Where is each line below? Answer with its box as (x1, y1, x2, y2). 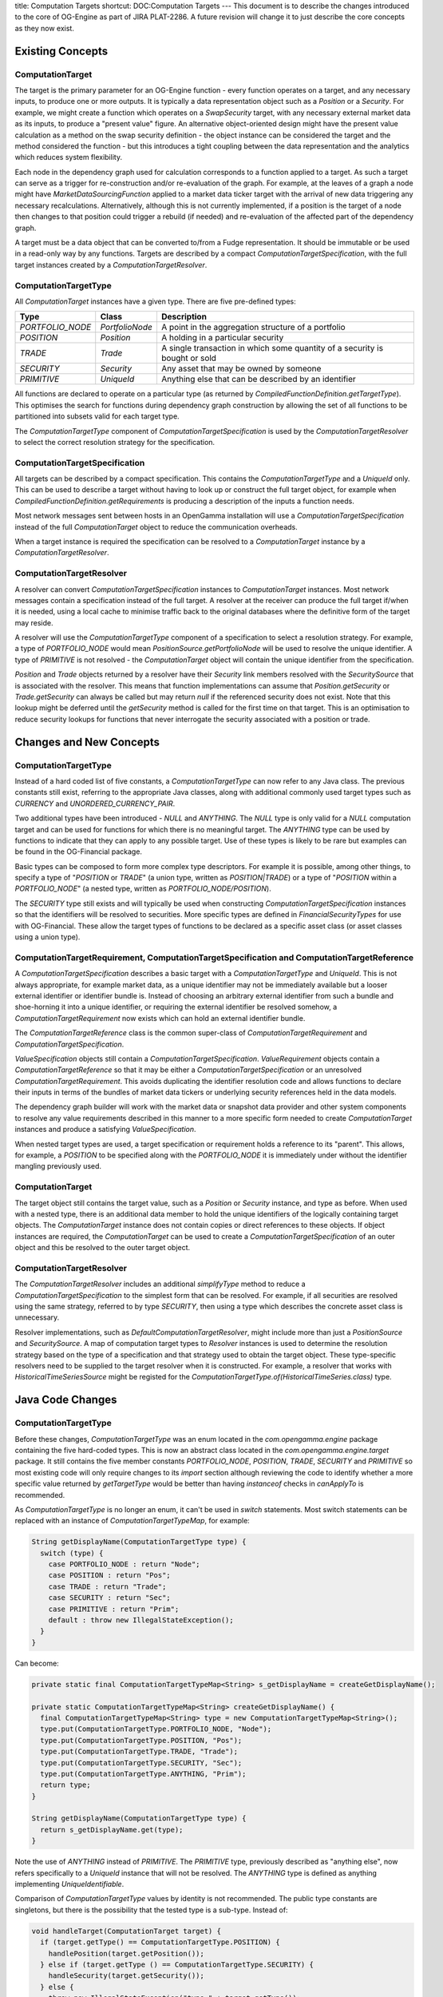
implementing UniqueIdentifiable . (14, 1880, 125, 1888)
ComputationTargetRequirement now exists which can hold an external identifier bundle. (14, 1013, 306, 1022)
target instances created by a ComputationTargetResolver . (14, 260, 208, 269)
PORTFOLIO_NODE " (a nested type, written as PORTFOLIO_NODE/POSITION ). (14, 883, 271, 894)
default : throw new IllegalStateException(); (48, 1616, 235, 1625)
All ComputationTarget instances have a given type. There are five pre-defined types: (14, 296, 297, 306)
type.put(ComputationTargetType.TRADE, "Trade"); (40, 1747, 239, 1757)
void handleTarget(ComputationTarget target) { (31, 1926, 221, 1935)
